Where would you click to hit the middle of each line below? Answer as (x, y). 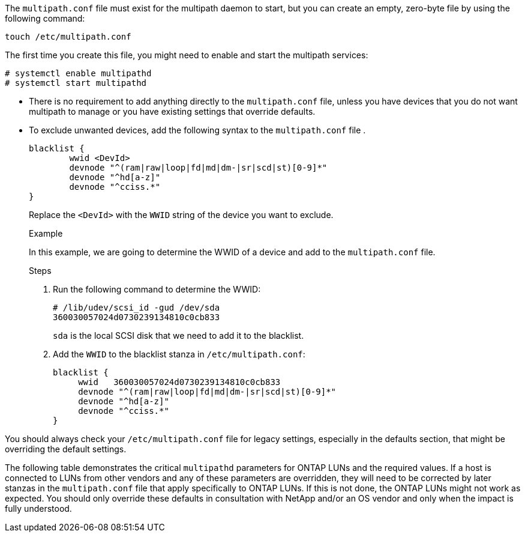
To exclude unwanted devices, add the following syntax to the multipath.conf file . (197, 130)
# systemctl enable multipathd (78, 73)
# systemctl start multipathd (76, 83)
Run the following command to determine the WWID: (157, 289)
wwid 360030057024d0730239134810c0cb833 (179, 382)
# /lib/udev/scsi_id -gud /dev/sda (136, 308)
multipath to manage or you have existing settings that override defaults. (172, 111)
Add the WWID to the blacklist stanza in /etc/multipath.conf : (179, 354)
